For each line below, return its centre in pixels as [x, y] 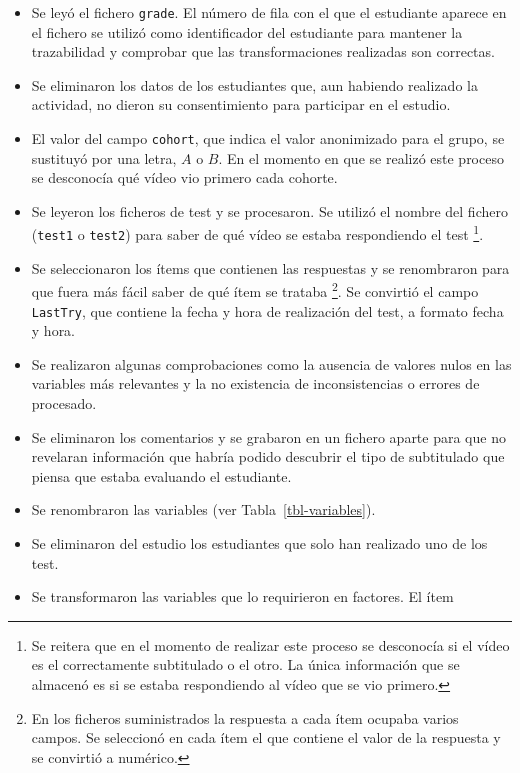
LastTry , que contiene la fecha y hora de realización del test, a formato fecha [267, 310]
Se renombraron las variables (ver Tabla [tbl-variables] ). [203, 509]
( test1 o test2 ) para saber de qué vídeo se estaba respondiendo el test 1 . [257, 233]
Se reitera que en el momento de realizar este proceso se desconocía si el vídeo [270, 644]
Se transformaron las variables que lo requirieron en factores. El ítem [242, 596]
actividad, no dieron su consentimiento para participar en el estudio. [241, 104]
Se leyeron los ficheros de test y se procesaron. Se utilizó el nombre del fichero [269, 210]
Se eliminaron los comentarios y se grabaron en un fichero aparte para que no [268, 436]
